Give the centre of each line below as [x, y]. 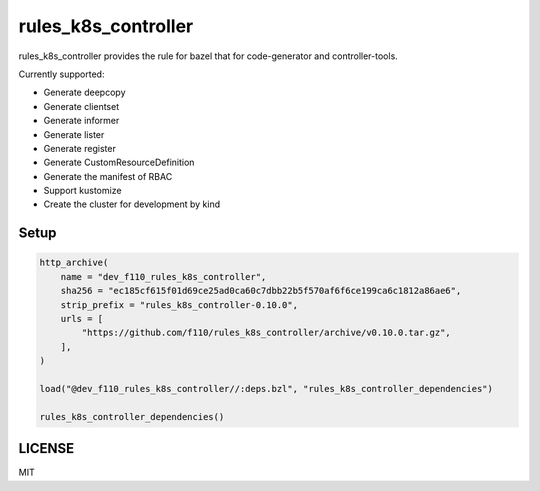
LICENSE [46, 448]
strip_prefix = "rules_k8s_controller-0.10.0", [179, 304]
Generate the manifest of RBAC [108, 176]
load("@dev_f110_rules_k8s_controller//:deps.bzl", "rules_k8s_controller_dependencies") [266, 388]
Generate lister [74, 134]
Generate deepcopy [84, 92]
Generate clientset [81, 106]
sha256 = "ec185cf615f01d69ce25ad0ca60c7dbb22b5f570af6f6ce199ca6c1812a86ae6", [261, 291]
